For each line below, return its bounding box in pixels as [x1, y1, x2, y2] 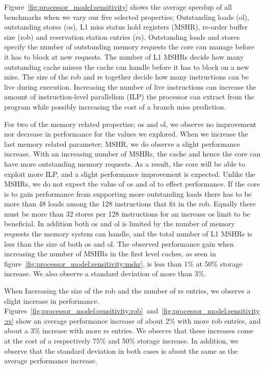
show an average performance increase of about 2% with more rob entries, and [16, 315, 261, 326]
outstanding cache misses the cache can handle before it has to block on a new [4, 61, 249, 72]
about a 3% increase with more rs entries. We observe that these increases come [4, 325, 254, 336]
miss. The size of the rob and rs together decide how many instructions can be [4, 71, 249, 82]
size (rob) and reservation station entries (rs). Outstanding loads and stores [4, 31, 240, 42]
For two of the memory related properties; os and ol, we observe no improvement [4, 118, 257, 129]
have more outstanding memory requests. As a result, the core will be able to [4, 158, 246, 169]
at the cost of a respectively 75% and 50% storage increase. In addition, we [4, 335, 238, 346]
